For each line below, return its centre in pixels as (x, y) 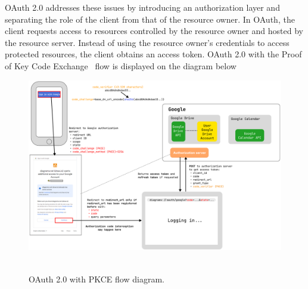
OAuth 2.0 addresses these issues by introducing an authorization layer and (142, 7)
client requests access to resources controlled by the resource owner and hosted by (154, 31)
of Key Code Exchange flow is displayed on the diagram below (121, 65)
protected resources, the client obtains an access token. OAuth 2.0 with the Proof (153, 54)
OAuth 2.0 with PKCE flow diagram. (97, 279)
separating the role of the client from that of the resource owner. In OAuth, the (150, 19)
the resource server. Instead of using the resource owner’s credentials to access (147, 42)
